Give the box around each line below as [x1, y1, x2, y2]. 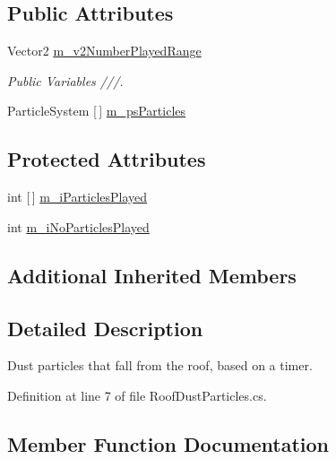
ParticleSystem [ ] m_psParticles [7, 101, 186, 120]
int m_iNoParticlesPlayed [7, 217, 150, 236]
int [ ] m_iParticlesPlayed [7, 187, 148, 206]
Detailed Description [7, 314, 203, 342]
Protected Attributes [7, 145, 206, 173]
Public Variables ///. [7, 71, 124, 90]
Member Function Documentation [7, 429, 330, 457]
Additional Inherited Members [7, 261, 297, 289]
